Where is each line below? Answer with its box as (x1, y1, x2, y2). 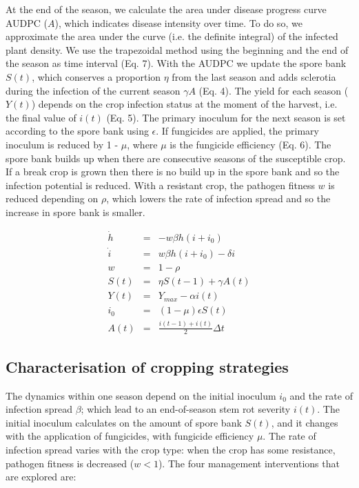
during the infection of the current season (6, 83, 181, 97)
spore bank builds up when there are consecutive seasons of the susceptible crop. (6, 150, 346, 165)
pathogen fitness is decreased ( (6, 456, 134, 470)
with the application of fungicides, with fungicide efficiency (6, 429, 254, 443)
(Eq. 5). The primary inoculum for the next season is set (106, 110, 346, 124)
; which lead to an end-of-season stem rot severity (81, 402, 291, 416)
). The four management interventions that (158, 456, 340, 470)
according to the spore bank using (6, 124, 149, 138)
